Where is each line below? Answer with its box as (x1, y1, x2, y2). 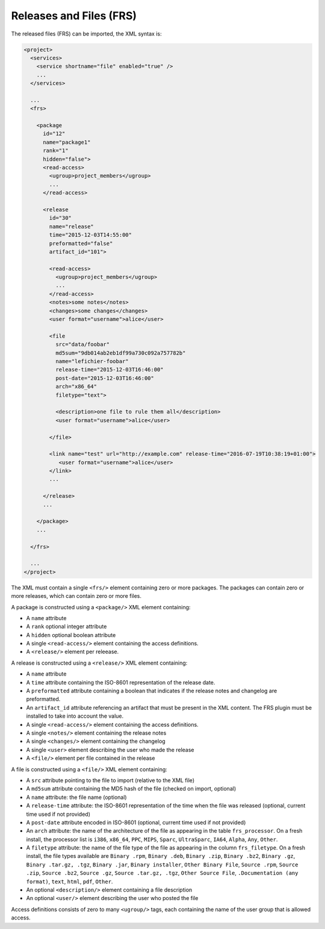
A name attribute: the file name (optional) (26, 794, 127, 801)
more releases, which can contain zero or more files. (11, 592, 141, 600)
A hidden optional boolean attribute (26, 631, 116, 638)
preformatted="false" (49, 240, 113, 247)
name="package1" (43, 138, 91, 146)
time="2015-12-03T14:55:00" (49, 232, 132, 238)
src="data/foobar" (55, 341, 110, 348)
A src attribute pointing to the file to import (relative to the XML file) (26, 777, 195, 784)
